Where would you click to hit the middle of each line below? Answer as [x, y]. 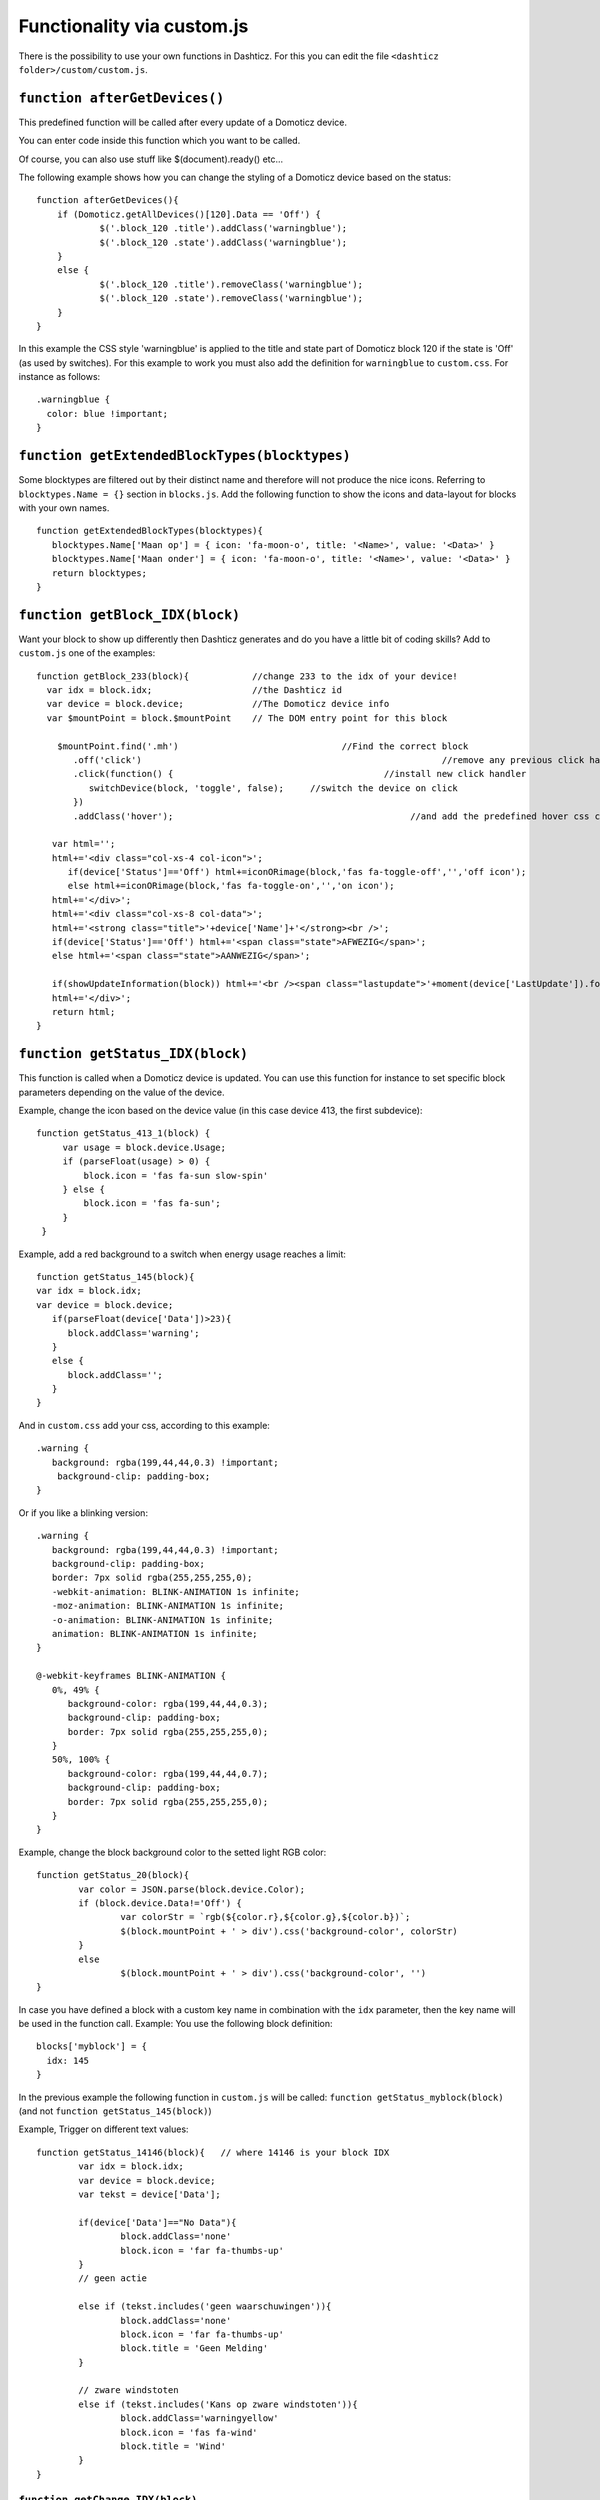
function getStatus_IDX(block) [133, 1054]
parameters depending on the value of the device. [121, 1092]
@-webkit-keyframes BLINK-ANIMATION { [131, 1676]
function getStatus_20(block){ [113, 1875]
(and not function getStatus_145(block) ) [115, 2111]
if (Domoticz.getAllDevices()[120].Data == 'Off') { [189, 214]
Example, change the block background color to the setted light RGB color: [172, 1852]
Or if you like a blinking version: [83, 1512]
